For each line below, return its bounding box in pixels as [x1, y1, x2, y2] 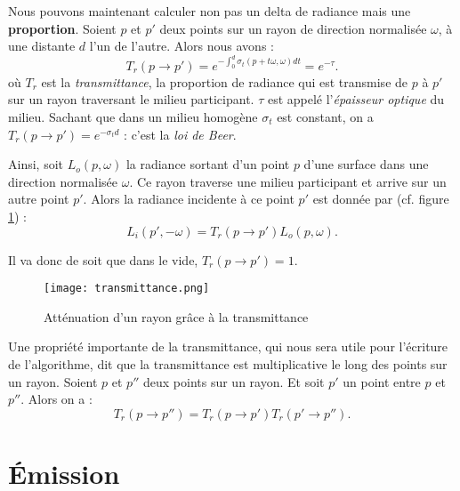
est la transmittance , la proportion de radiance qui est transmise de [41, 72, 408, 91]
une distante [8, 36, 76, 55]
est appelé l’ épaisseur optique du [267, 90, 445, 109]
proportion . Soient [8, 19, 117, 37]
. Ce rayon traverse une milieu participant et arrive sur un [129, 172, 447, 190]
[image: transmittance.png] [44, 282, 210, 295]
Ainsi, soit [8, 155, 63, 173]
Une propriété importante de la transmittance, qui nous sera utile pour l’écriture [8, 337, 448, 356]
